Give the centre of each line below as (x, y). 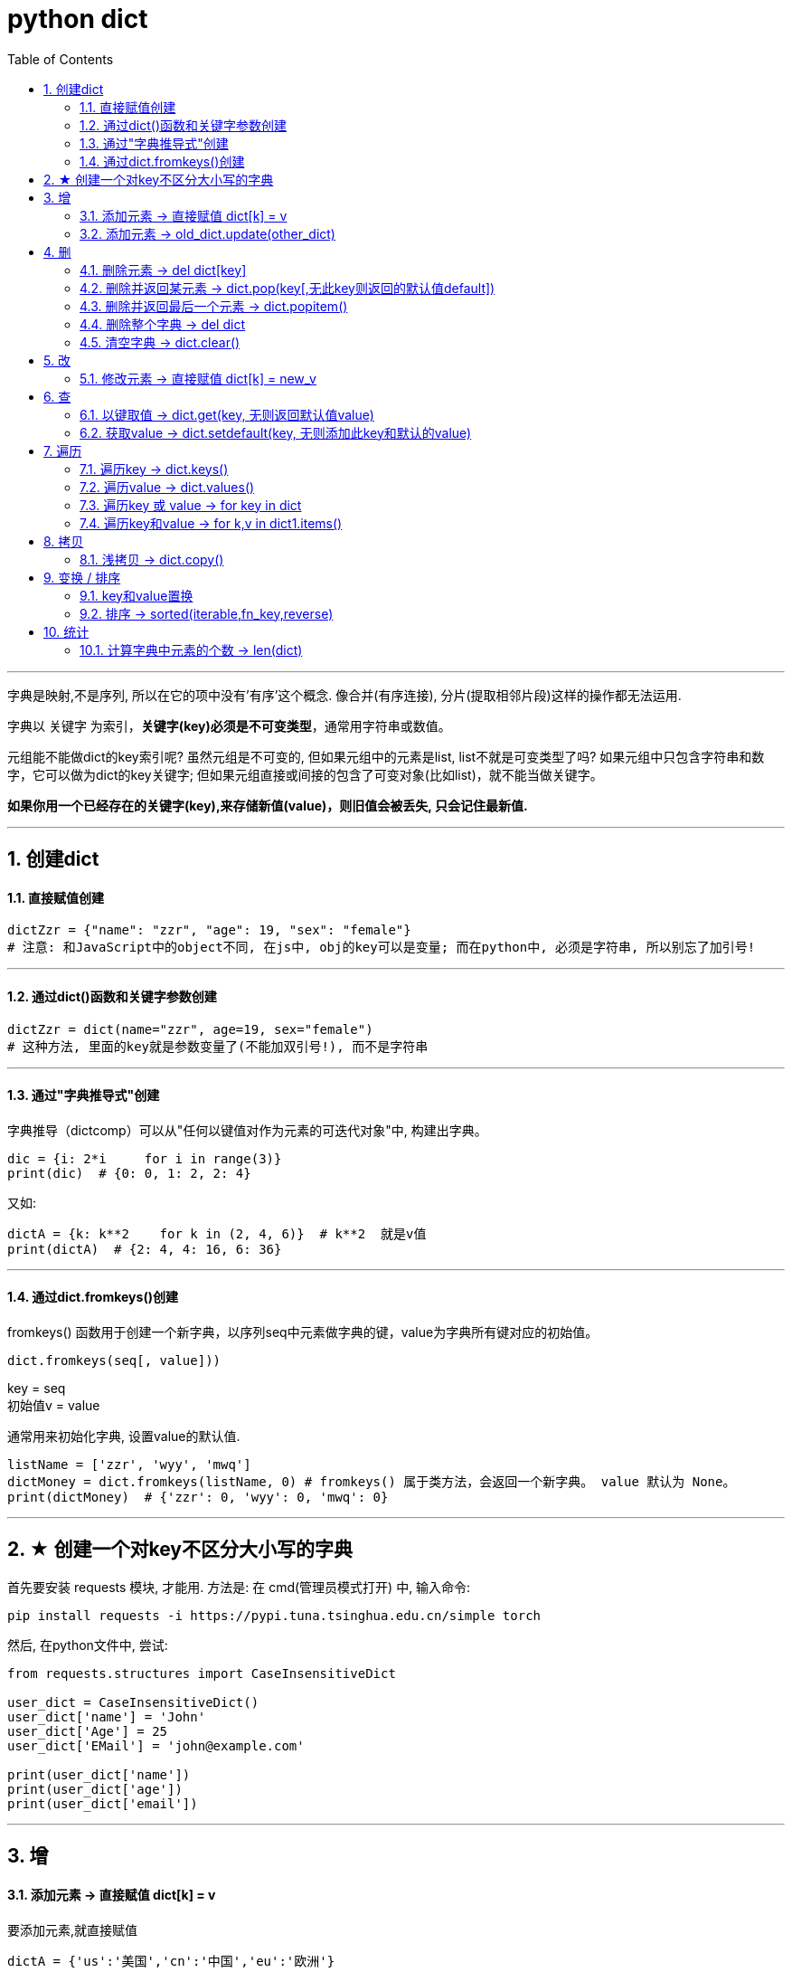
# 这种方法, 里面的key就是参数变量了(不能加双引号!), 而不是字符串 (218, 1046)
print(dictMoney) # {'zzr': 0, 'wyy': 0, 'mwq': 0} (198, 1498)
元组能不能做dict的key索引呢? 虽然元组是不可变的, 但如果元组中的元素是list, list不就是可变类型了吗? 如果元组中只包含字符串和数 (386, 756)
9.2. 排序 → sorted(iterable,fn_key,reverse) (207, 613)
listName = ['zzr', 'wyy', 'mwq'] (129, 1465)
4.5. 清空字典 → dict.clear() (160, 342)
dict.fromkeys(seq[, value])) (114, 1361)
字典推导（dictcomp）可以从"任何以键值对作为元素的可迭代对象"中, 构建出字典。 (247, 1130)
